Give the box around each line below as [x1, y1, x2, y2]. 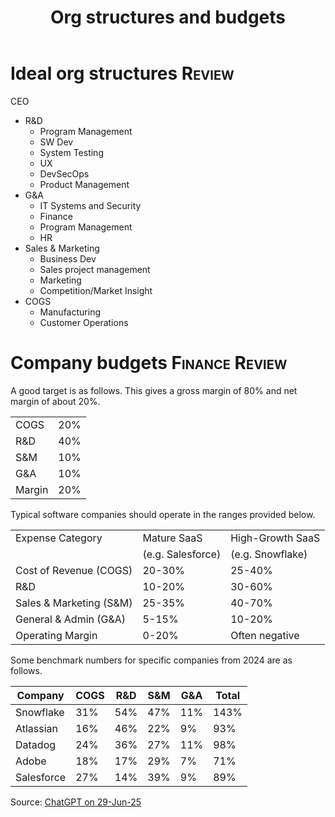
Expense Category [15, 531, 103, 545]
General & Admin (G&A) [15, 612, 127, 626]
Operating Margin [15, 628, 98, 642]
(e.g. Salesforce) [142, 547, 222, 561]
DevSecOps [39, 167, 90, 180]
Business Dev [39, 252, 97, 265]
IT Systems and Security [39, 199, 142, 211]
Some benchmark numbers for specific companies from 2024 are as [10, 654, 293, 666]
